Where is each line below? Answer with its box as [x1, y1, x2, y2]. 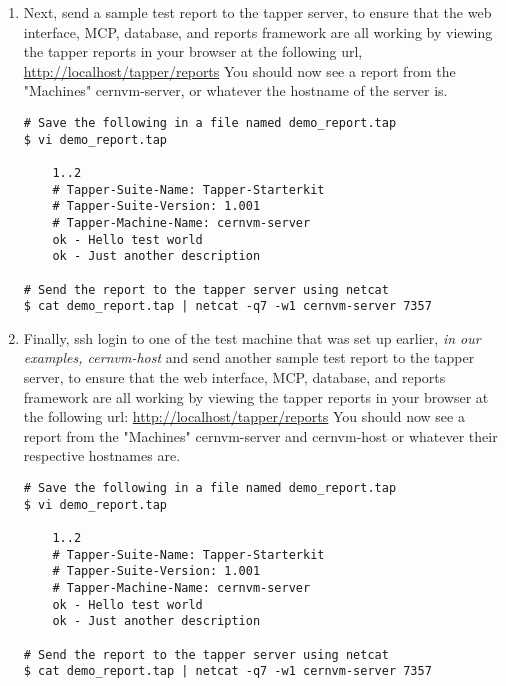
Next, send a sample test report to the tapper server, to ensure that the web [23, 2, 492, 22]
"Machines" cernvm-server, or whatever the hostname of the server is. [23, 80, 448, 101]
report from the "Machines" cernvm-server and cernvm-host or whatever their [23, 425, 498, 446]
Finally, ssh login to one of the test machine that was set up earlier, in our [23, 327, 481, 348]
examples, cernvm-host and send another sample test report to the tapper [23, 347, 475, 368]
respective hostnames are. [23, 445, 181, 466]
